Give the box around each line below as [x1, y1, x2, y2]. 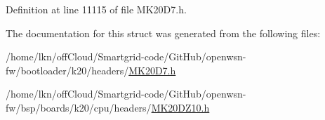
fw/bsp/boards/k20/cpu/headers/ [6, 100, 152, 114]
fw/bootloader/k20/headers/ [6, 62, 129, 77]
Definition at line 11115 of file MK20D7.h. [6, 2, 187, 16]
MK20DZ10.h [151, 100, 210, 114]
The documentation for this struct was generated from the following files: [6, 25, 321, 40]
